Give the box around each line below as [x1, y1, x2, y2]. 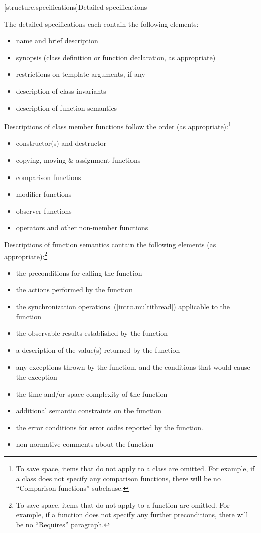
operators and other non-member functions [16, 222, 148, 233]
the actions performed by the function [16, 284, 133, 295]
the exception [16, 371, 57, 382]
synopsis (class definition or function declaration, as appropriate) [16, 52, 216, 62]
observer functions [16, 205, 72, 216]
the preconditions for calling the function [16, 267, 142, 278]
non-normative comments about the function [16, 439, 154, 449]
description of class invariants [16, 85, 106, 96]
